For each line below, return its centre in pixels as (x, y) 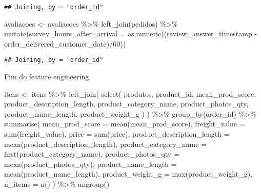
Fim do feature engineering (47, 77)
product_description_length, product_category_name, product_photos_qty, (126, 104)
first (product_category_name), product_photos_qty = (92, 154)
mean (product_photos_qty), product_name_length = (91, 164)
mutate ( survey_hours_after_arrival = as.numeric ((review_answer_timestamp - (131, 34)
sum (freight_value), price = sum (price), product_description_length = (117, 134)
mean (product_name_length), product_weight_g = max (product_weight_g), (128, 174)
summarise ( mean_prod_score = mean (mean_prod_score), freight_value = (125, 124)
